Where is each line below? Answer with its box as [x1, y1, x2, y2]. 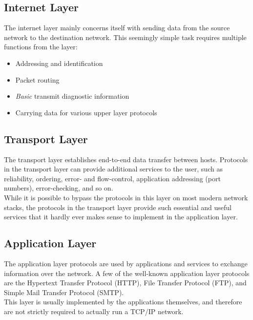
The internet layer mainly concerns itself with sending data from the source [4, 22, 230, 33]
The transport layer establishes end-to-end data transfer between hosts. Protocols [4, 154, 248, 164]
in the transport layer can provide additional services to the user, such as [4, 164, 223, 174]
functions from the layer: [4, 42, 78, 52]
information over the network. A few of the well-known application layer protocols [4, 268, 250, 278]
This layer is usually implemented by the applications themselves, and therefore [4, 297, 242, 307]
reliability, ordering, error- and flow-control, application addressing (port [4, 173, 221, 183]
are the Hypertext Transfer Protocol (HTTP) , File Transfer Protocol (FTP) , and [4, 277, 247, 288]
